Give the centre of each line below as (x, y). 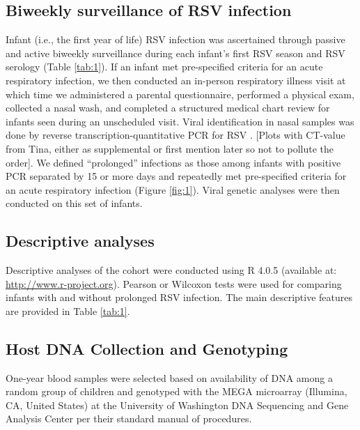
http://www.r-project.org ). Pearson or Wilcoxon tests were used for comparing (174, 283)
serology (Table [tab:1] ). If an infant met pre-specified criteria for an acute (164, 67)
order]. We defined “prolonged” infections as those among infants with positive (173, 162)
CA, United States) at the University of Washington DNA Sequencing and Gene (177, 405)
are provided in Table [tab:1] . (68, 310)
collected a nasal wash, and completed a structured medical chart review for (168, 108)
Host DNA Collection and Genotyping (147, 348)
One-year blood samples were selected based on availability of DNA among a (169, 377)
